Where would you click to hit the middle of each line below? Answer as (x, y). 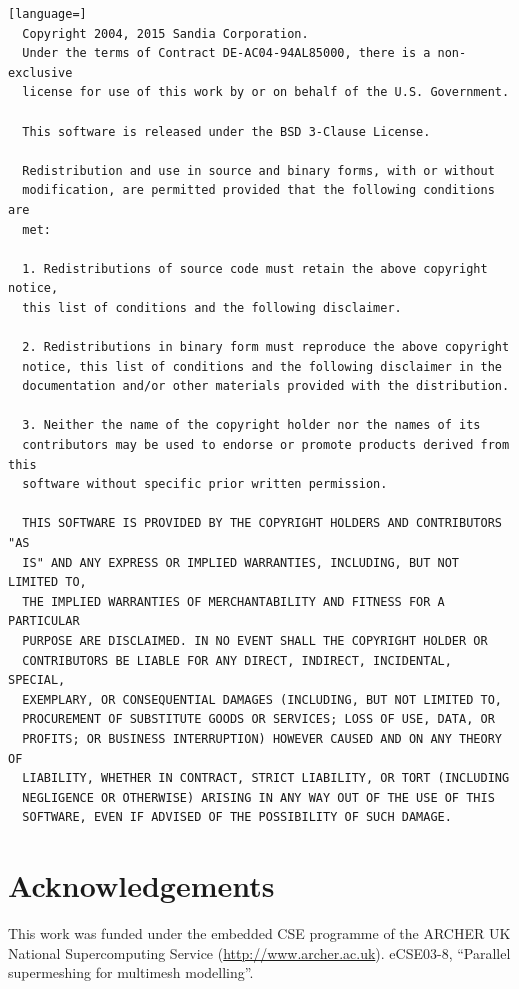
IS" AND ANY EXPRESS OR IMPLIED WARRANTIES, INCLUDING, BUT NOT (241, 562)
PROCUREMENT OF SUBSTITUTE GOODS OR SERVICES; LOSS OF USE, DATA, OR (258, 719)
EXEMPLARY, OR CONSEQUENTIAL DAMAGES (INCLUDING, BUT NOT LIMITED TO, (262, 699)
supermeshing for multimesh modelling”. (131, 972)
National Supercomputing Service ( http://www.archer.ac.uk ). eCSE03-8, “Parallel (259, 952)
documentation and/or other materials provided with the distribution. (266, 386)
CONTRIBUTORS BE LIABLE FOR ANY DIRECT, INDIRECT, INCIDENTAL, (237, 660)
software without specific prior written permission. (205, 484)
